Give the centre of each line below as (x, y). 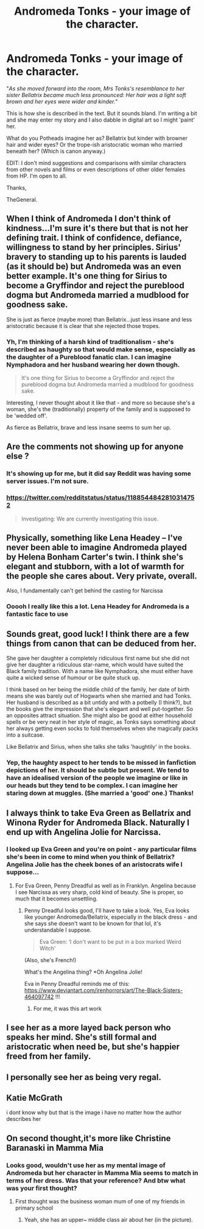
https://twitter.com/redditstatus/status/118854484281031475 (100, 498)
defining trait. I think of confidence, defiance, (94, 238)
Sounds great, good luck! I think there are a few (98, 634)
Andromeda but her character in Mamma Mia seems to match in (102, 1173)
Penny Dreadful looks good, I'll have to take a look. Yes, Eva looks (107, 910)
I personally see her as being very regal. (84, 1077)
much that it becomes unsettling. (56, 899)
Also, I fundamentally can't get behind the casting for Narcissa (85, 591)
